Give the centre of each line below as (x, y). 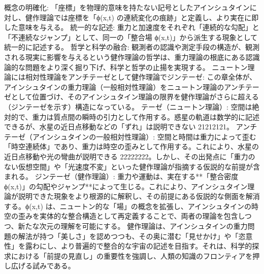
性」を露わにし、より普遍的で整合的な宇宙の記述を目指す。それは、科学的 (128, 246)
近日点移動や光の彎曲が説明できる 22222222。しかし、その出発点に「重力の (130, 156)
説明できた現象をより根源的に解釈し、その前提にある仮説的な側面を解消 (139, 196)
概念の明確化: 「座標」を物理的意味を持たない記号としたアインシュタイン (127, 7)
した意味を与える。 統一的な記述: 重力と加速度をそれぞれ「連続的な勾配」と (132, 27)
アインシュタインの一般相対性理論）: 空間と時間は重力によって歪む (144, 136)
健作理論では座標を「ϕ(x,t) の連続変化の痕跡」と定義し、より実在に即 (142, 17)
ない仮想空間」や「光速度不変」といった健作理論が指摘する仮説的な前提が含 (132, 166)
